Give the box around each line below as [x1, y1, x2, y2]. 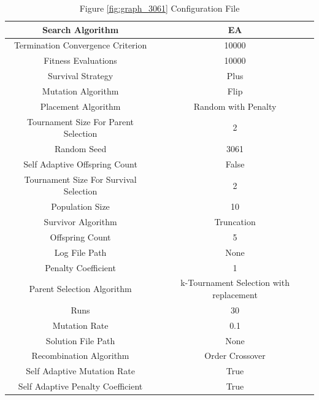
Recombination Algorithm [31, 349, 129, 362]
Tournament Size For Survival [24, 172, 137, 185]
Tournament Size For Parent [27, 115, 134, 128]
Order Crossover [204, 349, 266, 362]
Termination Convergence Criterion [13, 39, 147, 52]
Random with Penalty [193, 99, 277, 112]
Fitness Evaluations [44, 54, 117, 67]
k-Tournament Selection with [180, 276, 290, 289]
